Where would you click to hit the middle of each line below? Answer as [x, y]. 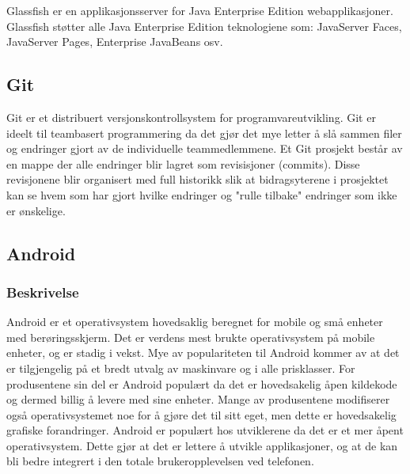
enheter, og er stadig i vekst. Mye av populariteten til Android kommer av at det [203, 353]
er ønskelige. [36, 210]
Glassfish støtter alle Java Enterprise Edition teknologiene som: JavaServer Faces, [204, 26]
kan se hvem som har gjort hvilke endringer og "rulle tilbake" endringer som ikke [202, 194]
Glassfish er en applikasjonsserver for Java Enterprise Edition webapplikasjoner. [200, 10]
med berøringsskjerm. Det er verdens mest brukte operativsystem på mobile [191, 337]
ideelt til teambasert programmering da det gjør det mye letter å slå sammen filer [204, 133]
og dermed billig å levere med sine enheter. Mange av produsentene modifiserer [198, 399]
